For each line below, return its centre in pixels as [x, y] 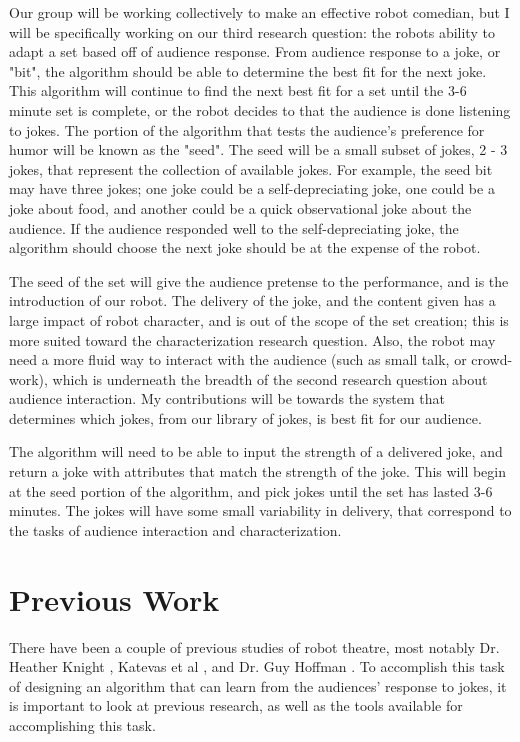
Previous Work [114, 598]
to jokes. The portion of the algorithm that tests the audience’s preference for [247, 129]
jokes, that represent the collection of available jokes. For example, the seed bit [251, 168]
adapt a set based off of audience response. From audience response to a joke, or [255, 51]
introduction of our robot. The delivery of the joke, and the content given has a [252, 300]
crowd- [492, 359]
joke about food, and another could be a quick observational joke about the [240, 207]
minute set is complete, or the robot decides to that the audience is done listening [260, 109]
